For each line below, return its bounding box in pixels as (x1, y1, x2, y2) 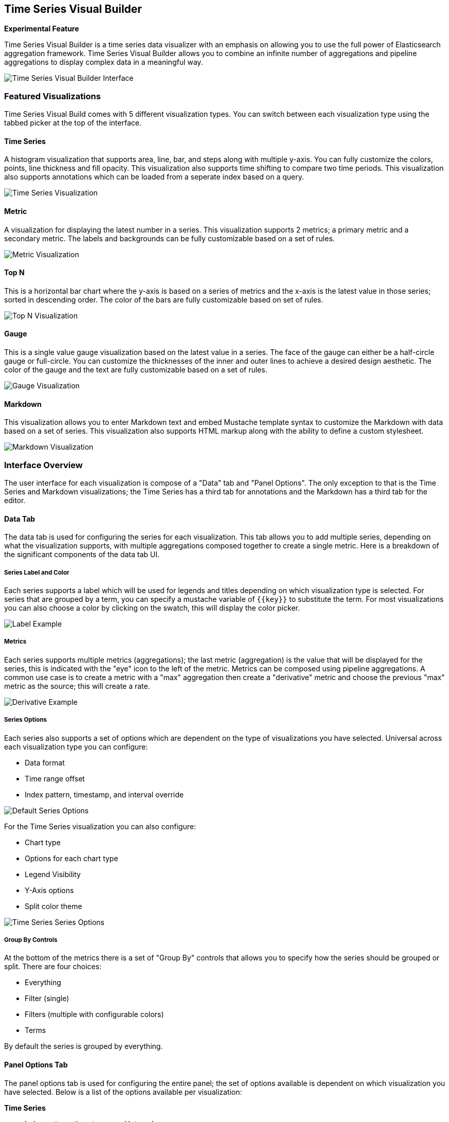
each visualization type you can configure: (4, 742, 148, 751)
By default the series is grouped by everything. (4, 1042, 163, 1051)
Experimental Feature (4, 24, 79, 33)
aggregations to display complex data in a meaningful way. (4, 58, 203, 67)
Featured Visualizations (4, 91, 101, 101)
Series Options (4, 716, 47, 724)
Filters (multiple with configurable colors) (25, 1010, 164, 1019)
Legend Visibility (25, 869, 81, 879)
